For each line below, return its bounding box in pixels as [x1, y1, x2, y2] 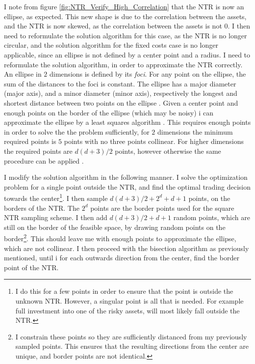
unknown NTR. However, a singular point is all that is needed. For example [15, 295, 244, 306]
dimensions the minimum [157, 126, 233, 137]
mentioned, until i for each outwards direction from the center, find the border [4, 252, 239, 263]
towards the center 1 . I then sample [4, 192, 108, 203]
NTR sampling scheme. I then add [4, 212, 107, 223]
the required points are [4, 145, 73, 156]
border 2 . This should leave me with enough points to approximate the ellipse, [4, 232, 236, 243]
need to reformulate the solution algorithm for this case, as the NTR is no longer [4, 30, 247, 40]
